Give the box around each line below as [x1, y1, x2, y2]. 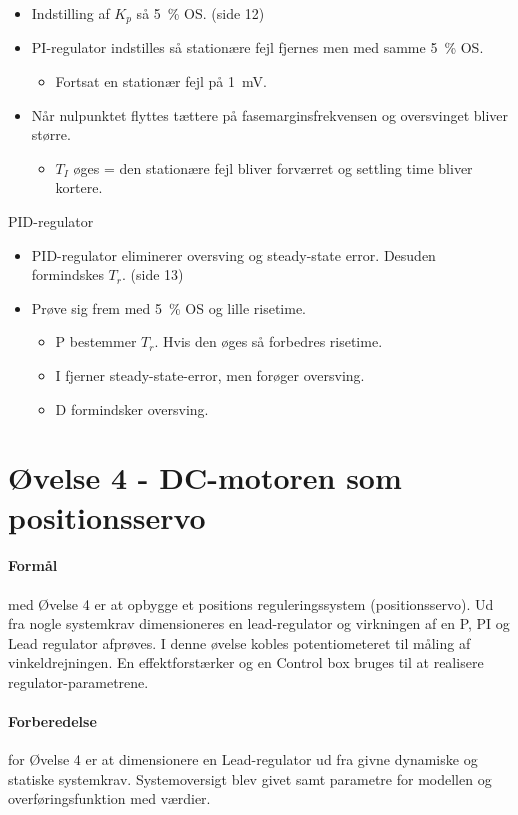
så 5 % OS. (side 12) [136, 3, 265, 23]
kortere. [55, 177, 103, 198]
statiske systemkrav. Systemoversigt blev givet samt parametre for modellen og [8, 768, 492, 789]
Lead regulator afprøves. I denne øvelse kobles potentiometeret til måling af [8, 632, 471, 653]
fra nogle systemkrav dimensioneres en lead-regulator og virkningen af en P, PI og [8, 613, 510, 634]
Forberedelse [8, 711, 97, 732]
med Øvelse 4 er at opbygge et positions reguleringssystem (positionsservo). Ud [8, 593, 494, 614]
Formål [8, 555, 58, 576]
